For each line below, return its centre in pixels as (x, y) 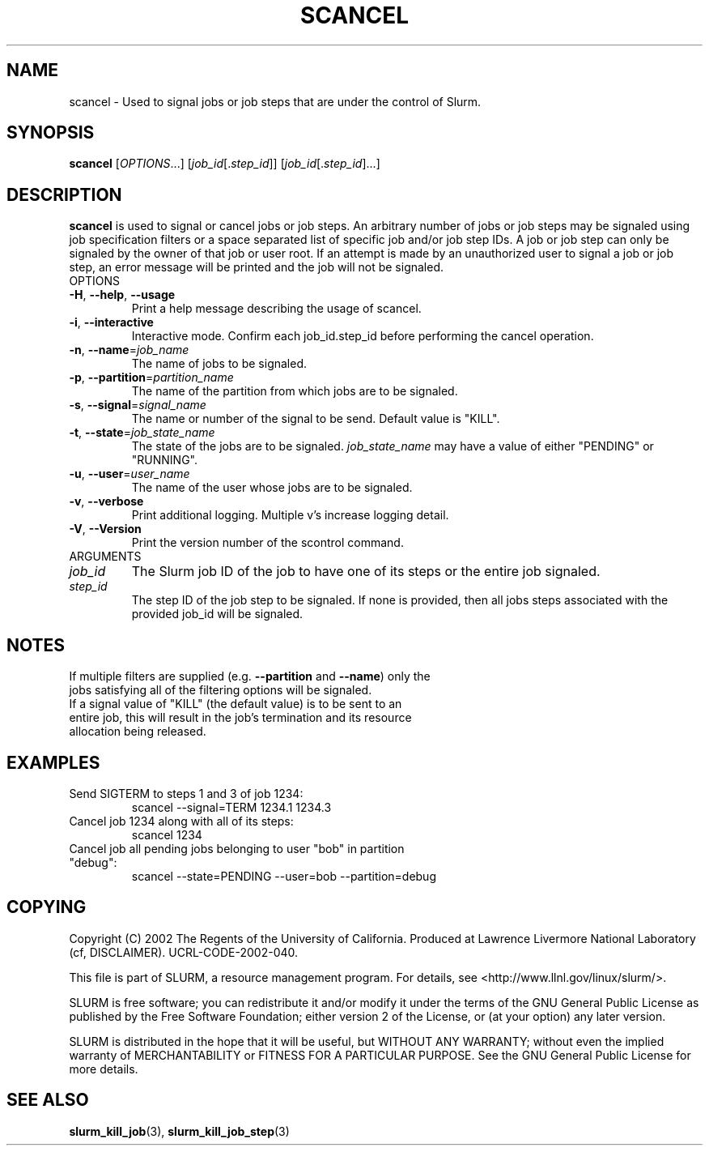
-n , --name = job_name (129, 350)
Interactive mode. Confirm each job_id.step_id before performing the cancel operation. (363, 336)
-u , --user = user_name (129, 474)
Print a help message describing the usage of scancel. (276, 309)
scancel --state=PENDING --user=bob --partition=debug (284, 876)
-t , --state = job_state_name (142, 433)
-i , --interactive (111, 322)
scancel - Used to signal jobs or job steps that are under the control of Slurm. (275, 101)
